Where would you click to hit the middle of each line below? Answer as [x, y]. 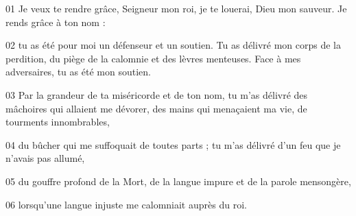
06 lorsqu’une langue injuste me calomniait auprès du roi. [126, 204]
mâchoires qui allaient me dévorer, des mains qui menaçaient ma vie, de [156, 108]
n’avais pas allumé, [45, 158]
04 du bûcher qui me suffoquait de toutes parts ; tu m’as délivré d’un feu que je [173, 144]
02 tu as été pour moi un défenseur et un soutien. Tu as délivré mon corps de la [173, 45]
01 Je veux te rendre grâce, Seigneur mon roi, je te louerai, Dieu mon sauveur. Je [176, 8]
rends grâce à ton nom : [56, 22]
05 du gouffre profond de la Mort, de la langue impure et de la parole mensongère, [178, 181]
